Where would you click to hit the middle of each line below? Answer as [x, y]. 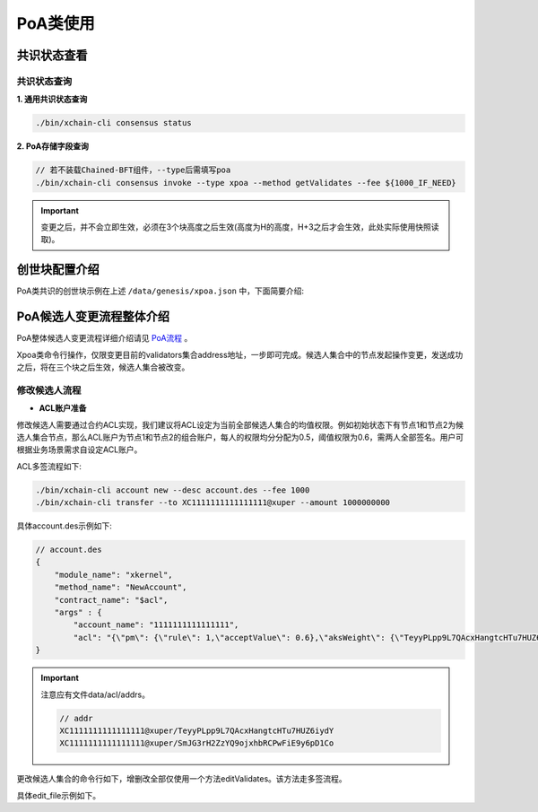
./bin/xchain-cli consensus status [113, 123]
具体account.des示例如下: [64, 526]
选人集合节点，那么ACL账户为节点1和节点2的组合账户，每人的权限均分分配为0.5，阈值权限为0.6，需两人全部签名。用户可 [240, 437]
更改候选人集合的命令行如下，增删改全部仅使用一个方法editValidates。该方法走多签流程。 [182, 779]
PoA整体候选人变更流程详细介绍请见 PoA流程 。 [104, 338]
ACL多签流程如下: [49, 466]
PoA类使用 [56, 23]
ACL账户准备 [63, 408]
